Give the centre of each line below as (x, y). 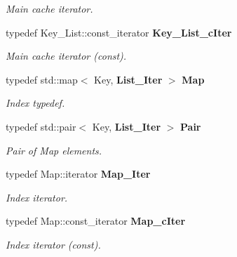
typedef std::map (42, 79)
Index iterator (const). (53, 244)
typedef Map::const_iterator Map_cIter (96, 221)
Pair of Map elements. (54, 150)
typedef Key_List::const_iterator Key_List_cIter (119, 32)
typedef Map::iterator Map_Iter (78, 174)
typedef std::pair (41, 126)
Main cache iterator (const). (66, 56)
